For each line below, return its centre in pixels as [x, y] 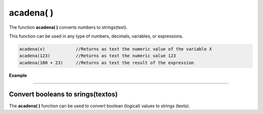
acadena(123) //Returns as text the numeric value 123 [98, 56]
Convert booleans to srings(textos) [63, 94]
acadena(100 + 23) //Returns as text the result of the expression [107, 63]
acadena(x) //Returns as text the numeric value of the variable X [115, 49]
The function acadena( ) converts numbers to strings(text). [68, 27]
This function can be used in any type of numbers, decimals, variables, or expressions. [96, 36]
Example [18, 75]
